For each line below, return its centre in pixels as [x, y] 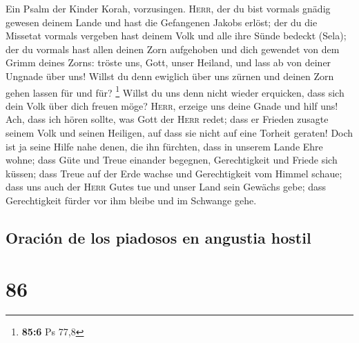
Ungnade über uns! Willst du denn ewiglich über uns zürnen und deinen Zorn [170, 76]
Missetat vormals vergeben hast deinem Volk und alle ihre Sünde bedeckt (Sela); [176, 36]
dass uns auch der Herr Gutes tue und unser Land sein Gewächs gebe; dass [166, 187]
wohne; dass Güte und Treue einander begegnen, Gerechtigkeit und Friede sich [172, 160]
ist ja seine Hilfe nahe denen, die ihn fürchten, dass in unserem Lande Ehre [164, 146]
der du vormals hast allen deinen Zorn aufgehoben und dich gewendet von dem [173, 49]
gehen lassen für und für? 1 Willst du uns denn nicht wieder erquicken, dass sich [175, 91]
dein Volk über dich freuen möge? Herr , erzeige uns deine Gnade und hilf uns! [172, 105]
